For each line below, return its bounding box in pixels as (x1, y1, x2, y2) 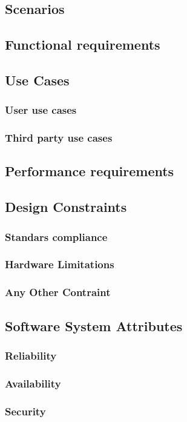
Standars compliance (5, 229, 108, 244)
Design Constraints (5, 197, 127, 216)
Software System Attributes (5, 316, 183, 335)
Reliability (5, 348, 57, 363)
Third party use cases (5, 130, 113, 145)
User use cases (5, 102, 77, 117)
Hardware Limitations (5, 257, 114, 272)
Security (5, 403, 46, 418)
